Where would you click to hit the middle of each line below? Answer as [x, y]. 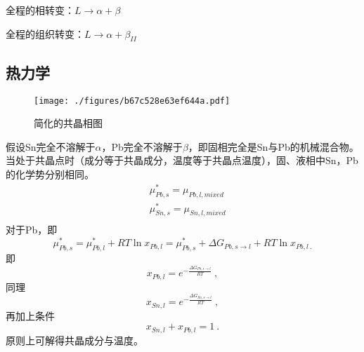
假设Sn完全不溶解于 [51, 146]
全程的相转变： [40, 10]
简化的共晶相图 [68, 123]
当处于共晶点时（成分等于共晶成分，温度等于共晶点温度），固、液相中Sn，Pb [182, 160]
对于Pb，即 [32, 230]
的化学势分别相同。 [50, 174]
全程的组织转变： [45, 33]
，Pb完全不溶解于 [142, 146]
